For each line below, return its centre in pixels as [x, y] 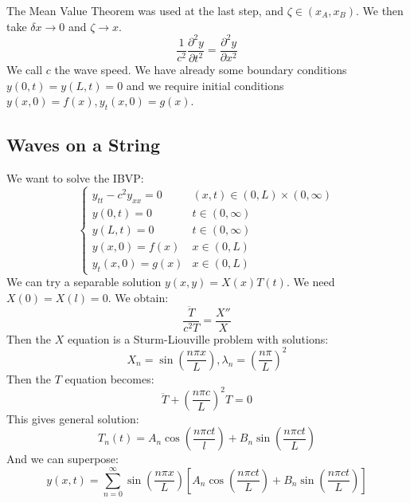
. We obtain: [138, 297]
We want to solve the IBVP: [75, 178]
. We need [310, 282]
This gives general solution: [73, 418]
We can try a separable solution [84, 282]
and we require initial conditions [205, 85]
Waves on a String [84, 145]
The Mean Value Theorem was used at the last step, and [145, 10]
